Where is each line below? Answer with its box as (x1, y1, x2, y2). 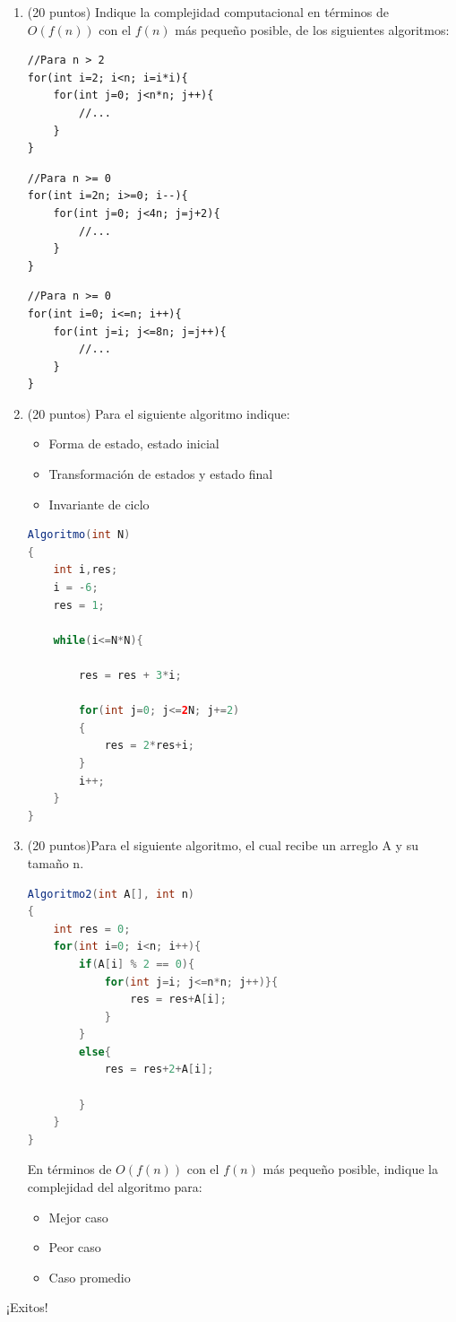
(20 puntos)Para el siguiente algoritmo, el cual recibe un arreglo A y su (27, 836, 418, 855)
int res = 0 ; (53, 922, 131, 935)
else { (79, 1045, 111, 1058)
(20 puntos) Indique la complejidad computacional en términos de (27, 3, 389, 21)
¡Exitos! (6, 1298, 48, 1317)
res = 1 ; (53, 598, 105, 612)
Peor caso (48, 1238, 101, 1257)
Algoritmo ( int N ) (27, 528, 131, 542)
